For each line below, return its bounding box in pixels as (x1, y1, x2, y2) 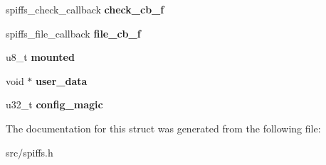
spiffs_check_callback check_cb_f (6, 2, 164, 16)
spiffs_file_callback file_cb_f (6, 25, 141, 40)
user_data (36, 73, 88, 88)
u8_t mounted (6, 50, 75, 64)
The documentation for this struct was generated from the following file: (6, 120, 321, 135)
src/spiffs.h (6, 144, 53, 159)
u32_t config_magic (6, 97, 103, 112)
